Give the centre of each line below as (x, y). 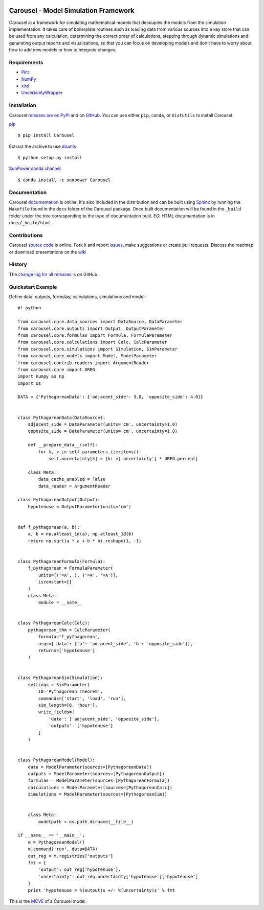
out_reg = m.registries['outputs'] (70, 856)
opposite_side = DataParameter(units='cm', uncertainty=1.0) (103, 431)
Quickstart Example (33, 287)
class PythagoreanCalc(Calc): (54, 623)
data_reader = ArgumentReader (75, 486)
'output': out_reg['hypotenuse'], (80, 870)
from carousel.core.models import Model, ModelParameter (88, 356)
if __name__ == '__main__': (51, 835)
